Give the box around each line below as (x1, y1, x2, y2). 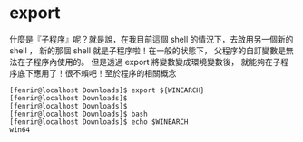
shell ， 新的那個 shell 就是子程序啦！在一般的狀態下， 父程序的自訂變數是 (9, 44, 286, 56)
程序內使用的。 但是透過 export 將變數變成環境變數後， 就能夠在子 (33, 56, 281, 67)
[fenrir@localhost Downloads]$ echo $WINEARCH (9, 117, 189, 127)
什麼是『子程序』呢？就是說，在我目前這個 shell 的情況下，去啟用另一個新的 (9, 33, 294, 44)
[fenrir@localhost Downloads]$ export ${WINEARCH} (9, 85, 205, 95)
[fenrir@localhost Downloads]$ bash (9, 109, 148, 118)
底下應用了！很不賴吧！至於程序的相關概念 (16, 67, 177, 79)
